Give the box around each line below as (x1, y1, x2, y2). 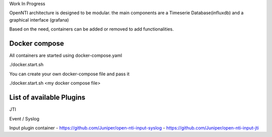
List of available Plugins (9, 93, 86, 102)
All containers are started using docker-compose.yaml (9, 53, 122, 59)
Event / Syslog (9, 115, 40, 121)
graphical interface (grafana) (9, 17, 69, 23)
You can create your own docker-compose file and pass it (9, 71, 129, 77)
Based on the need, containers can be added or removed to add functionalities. (9, 26, 174, 32)
